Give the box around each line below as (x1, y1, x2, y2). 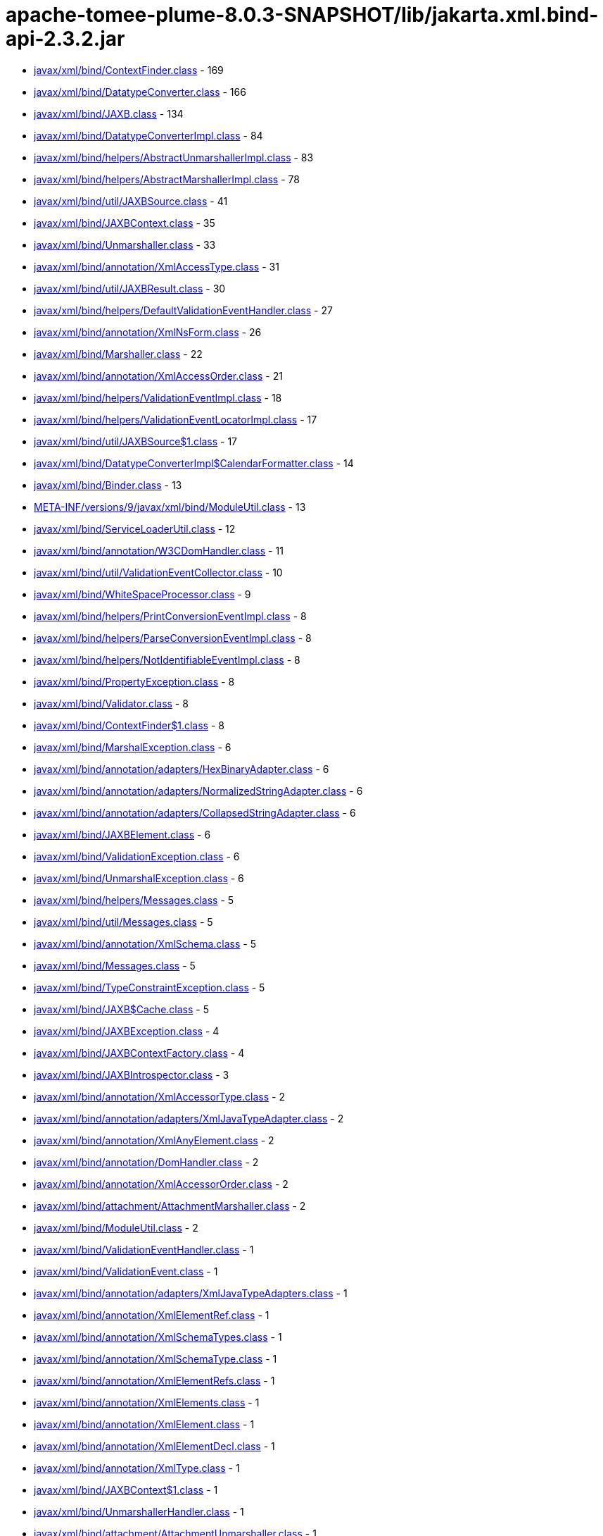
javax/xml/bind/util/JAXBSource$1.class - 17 (34, 435, 238, 447)
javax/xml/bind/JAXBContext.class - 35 (34, 216, 215, 229)
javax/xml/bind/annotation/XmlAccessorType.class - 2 (34, 1090, 285, 1103)
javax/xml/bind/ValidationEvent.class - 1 (34, 1265, 218, 1277)
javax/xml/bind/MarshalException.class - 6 (34, 741, 231, 753)
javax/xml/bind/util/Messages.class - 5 (34, 915, 213, 928)
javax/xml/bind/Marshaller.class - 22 (34, 347, 203, 360)
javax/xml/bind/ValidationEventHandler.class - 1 (34, 1243, 254, 1256)
